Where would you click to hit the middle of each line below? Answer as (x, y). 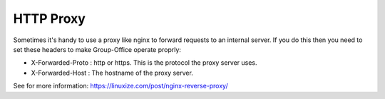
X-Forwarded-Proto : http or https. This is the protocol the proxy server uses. (144, 63)
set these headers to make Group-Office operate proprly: (97, 49)
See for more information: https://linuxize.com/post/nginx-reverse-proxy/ (120, 86)
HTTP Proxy (49, 19)
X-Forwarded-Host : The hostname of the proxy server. (112, 73)
